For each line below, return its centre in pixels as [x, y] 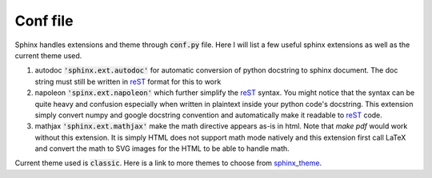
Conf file [44, 21]
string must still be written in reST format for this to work [128, 81]
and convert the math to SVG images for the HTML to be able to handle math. [162, 148]
